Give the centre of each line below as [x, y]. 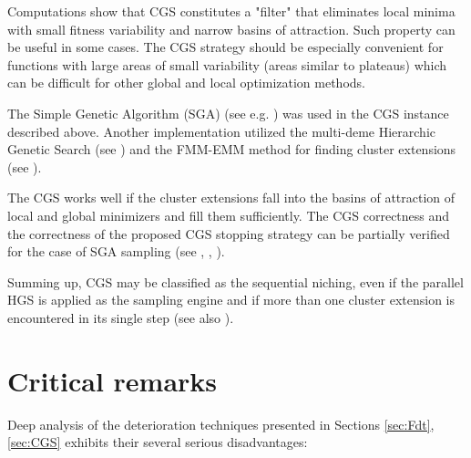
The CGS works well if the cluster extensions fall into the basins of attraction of [231, 198]
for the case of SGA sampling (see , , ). [116, 251]
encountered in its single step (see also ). [121, 317]
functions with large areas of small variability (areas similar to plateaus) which [227, 64]
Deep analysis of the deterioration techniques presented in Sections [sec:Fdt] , [221, 424]
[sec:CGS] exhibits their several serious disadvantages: [158, 442]
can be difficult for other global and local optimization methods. [186, 83]
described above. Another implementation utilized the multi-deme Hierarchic [222, 131]
